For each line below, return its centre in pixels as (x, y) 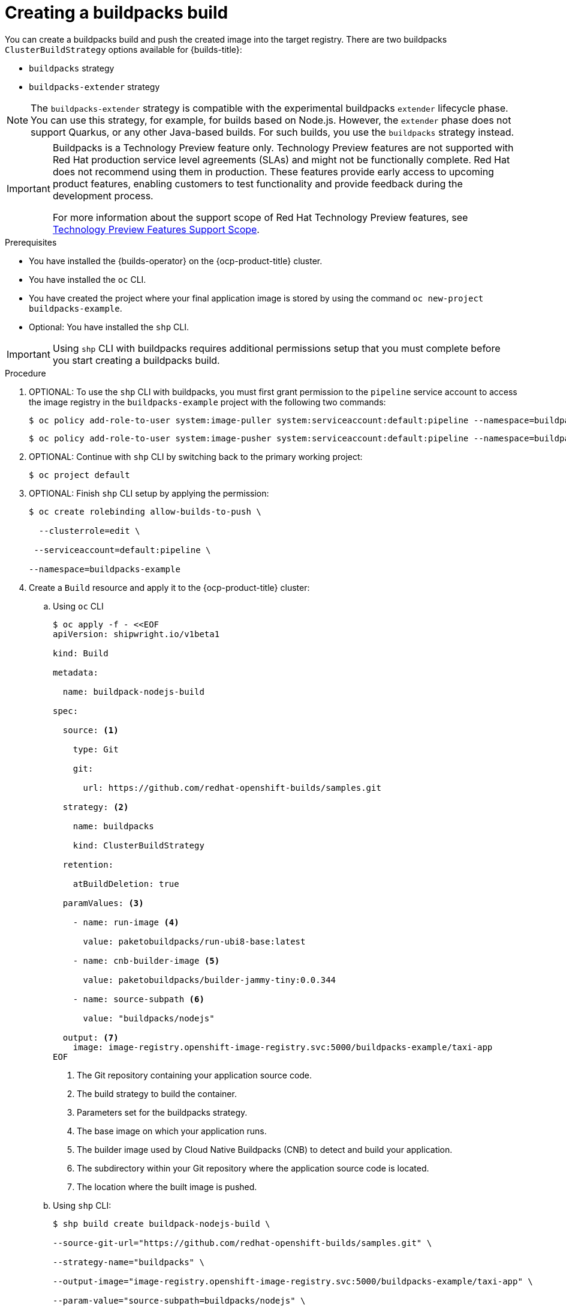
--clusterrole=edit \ (89, 531)
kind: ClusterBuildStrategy (139, 845)
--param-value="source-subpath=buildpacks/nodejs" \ (179, 1300)
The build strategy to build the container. (157, 1093)
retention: (88, 864)
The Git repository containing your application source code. (195, 1075)
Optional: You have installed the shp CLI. (109, 327)
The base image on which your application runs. (172, 1131)
